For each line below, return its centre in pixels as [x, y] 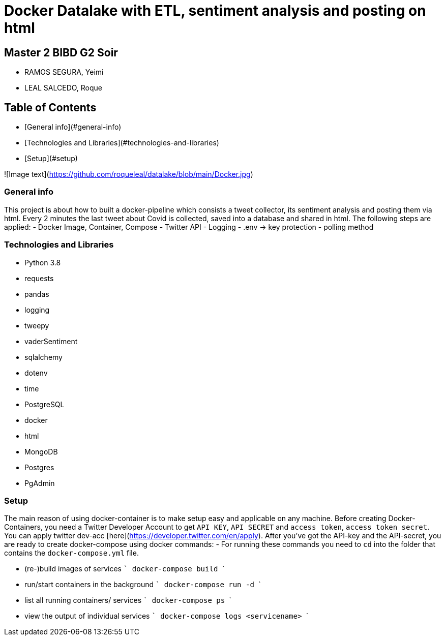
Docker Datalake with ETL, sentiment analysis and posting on [215, 11]
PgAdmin [40, 483]
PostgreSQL [44, 404]
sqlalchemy [43, 357]
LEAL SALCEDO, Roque [64, 88]
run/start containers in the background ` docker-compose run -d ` [143, 585]
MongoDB [41, 451]
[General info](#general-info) [73, 127]
